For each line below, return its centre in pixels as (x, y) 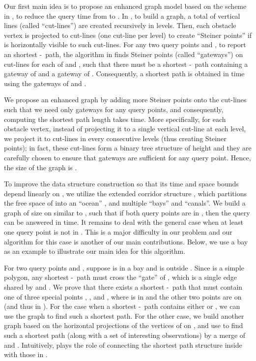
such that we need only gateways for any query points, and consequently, (114, 109)
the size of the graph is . (41, 167)
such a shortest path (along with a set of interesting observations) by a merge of (125, 335)
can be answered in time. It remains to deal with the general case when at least (124, 222)
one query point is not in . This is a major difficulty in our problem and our (118, 232)
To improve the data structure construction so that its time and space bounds (121, 184)
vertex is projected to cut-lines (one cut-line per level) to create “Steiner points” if (128, 35)
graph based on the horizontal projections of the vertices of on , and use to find (124, 325)
